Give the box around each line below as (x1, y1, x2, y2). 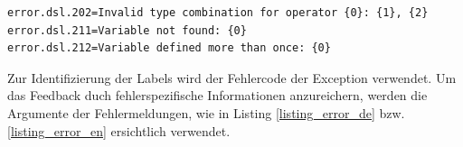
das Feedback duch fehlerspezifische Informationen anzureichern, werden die (7, 86, 428, 105)
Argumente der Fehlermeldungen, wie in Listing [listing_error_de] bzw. (7, 103, 405, 122)
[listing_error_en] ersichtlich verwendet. (7, 121, 231, 140)
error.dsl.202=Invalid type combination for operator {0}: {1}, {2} (7, 6, 429, 19)
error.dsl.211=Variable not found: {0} (7, 23, 247, 37)
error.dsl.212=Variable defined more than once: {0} (7, 41, 331, 55)
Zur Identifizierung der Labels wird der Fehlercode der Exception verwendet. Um (7, 68, 457, 87)
